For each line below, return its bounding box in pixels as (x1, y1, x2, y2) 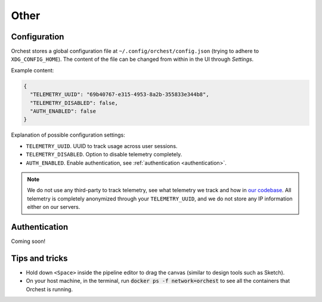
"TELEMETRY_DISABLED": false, (30, 99, 119, 106)
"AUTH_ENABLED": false (30, 108, 97, 115)
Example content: (11, 66, 54, 74)
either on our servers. (27, 204, 80, 211)
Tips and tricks (11, 253, 68, 263)
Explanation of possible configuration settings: (11, 131, 125, 138)
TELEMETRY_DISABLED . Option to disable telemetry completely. (26, 151, 182, 158)
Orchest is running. (26, 285, 73, 292)
